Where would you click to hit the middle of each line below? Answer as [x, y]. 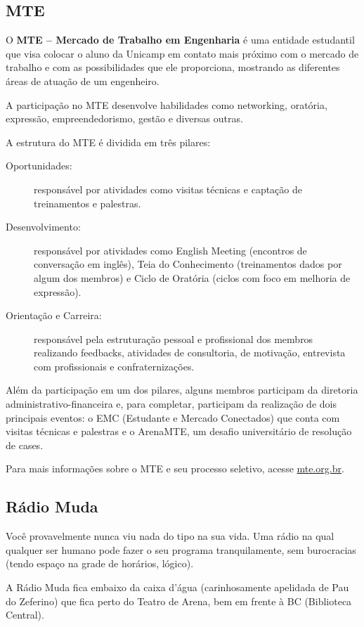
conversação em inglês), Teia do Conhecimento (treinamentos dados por [188, 264]
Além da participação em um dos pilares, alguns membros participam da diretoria [182, 390]
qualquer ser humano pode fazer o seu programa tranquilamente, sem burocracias [181, 549]
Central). [25, 615]
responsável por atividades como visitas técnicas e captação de [168, 189]
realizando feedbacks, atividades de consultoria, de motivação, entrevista [190, 353]
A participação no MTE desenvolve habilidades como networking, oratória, [167, 104]
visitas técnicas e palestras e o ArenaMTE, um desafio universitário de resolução [179, 431]
